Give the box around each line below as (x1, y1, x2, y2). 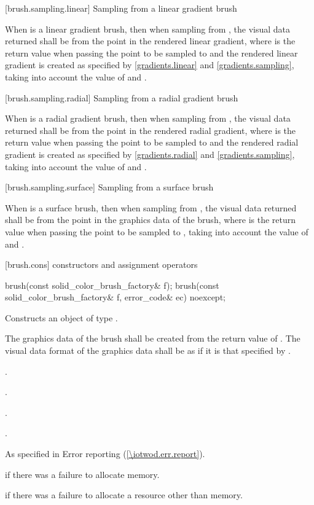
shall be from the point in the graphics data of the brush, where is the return (5, 213, 296, 226)
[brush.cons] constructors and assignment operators (5, 258, 198, 271)
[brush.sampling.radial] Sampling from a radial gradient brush (5, 91, 238, 104)
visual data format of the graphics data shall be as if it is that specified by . (5, 344, 291, 357)
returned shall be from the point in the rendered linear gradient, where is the (5, 34, 296, 47)
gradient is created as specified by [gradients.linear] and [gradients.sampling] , (5, 58, 294, 71)
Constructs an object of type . (5, 311, 118, 324)
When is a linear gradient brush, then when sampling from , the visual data (5, 22, 291, 35)
